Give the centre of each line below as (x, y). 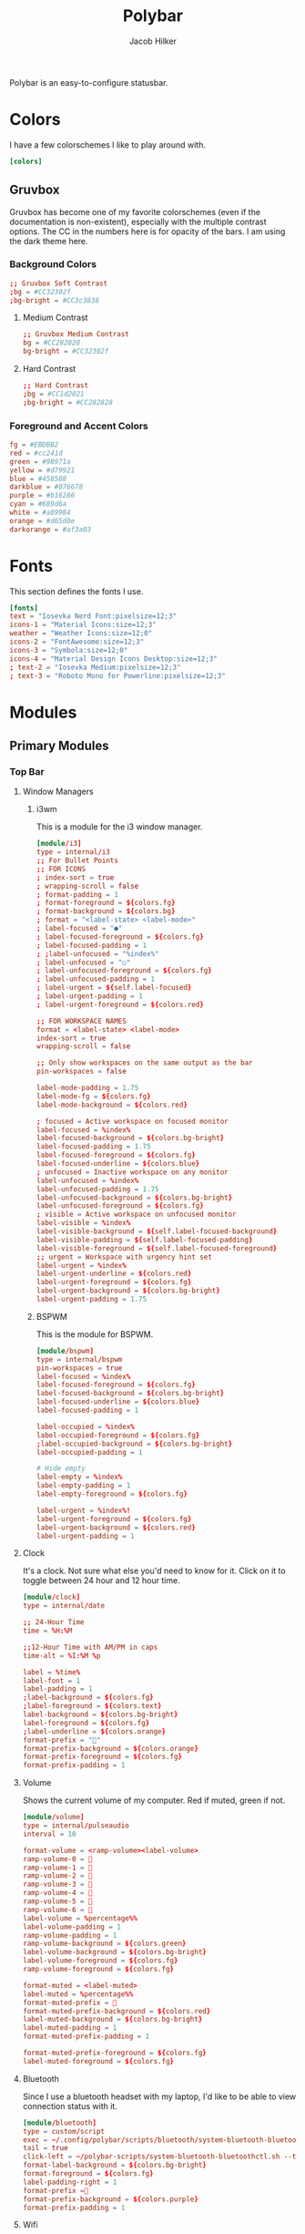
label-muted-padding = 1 (70, 2028)
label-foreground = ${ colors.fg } (86, 1723)
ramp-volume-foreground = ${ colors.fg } (98, 1970)
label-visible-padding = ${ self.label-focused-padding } (144, 1240)
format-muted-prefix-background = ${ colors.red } (117, 2011)
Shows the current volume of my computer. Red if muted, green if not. (154, 1800)
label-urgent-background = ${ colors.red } (116, 1528)
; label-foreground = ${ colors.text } (92, 1706)
